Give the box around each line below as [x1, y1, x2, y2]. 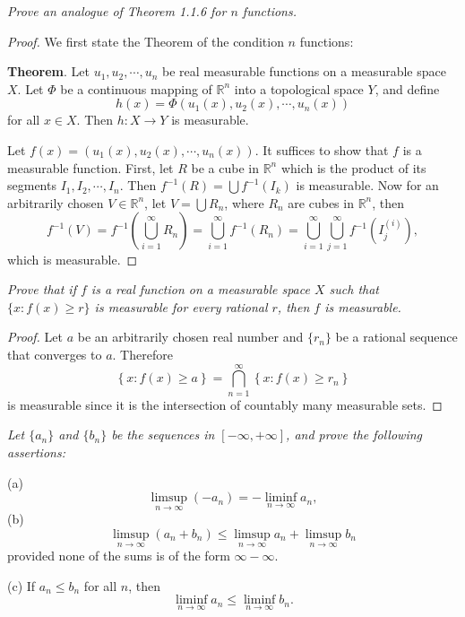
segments [7, 176, 56, 195]
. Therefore [112, 345, 173, 364]
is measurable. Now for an [296, 176, 439, 195]
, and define [375, 79, 440, 98]
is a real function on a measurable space [90, 280, 310, 299]
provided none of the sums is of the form [7, 546, 230, 565]
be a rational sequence [335, 327, 458, 346]
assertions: [7, 442, 65, 461]
